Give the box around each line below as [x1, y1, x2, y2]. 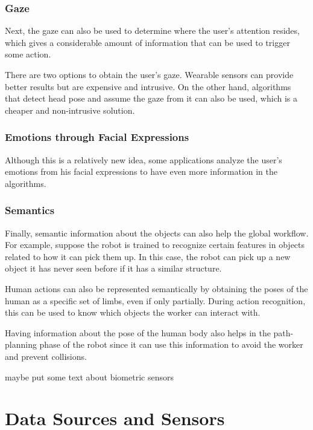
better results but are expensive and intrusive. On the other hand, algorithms [5, 80, 291, 93]
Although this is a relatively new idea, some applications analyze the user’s [5, 153, 282, 166]
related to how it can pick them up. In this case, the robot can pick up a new [5, 250, 291, 262]
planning [5, 338, 37, 351]
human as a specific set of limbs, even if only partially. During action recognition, [5, 294, 306, 307]
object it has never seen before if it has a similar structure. [5, 262, 222, 275]
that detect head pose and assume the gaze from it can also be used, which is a [5, 92, 297, 105]
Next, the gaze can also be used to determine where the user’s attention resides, [5, 24, 300, 37]
